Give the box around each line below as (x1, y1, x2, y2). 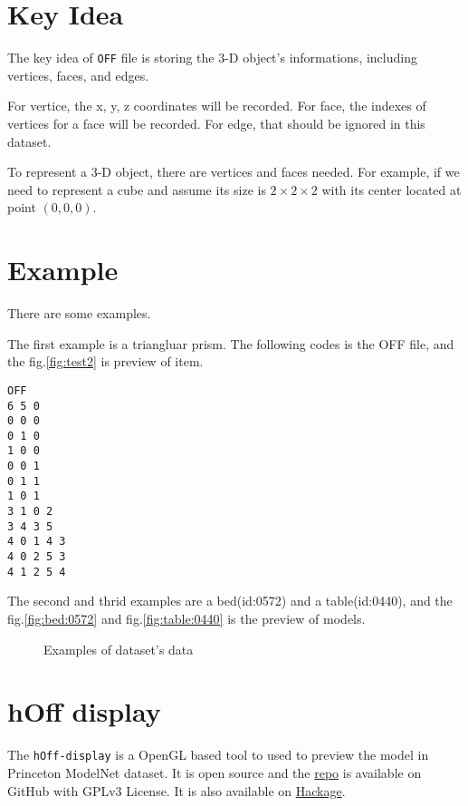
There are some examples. (7, 304, 151, 323)
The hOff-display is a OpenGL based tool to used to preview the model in (7, 745, 429, 764)
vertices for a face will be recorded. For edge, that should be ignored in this (7, 113, 425, 132)
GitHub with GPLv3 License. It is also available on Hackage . (7, 781, 346, 800)
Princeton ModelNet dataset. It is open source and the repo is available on (7, 762, 422, 782)
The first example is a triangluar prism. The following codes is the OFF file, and (7, 334, 454, 353)
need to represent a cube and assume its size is (7, 180, 266, 199)
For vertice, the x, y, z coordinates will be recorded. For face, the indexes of (7, 96, 426, 115)
